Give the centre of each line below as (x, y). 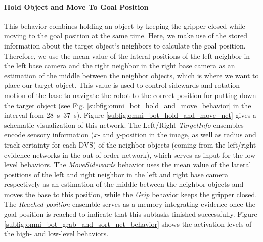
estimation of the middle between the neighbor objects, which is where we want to (131, 75)
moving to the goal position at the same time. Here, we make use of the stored (126, 36)
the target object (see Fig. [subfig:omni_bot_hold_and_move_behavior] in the (128, 105)
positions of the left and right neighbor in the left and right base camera (116, 174)
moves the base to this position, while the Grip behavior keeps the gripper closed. (131, 194)
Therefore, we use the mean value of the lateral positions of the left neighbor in (127, 55)
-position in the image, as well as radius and (188, 135)
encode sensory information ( (49, 135)
